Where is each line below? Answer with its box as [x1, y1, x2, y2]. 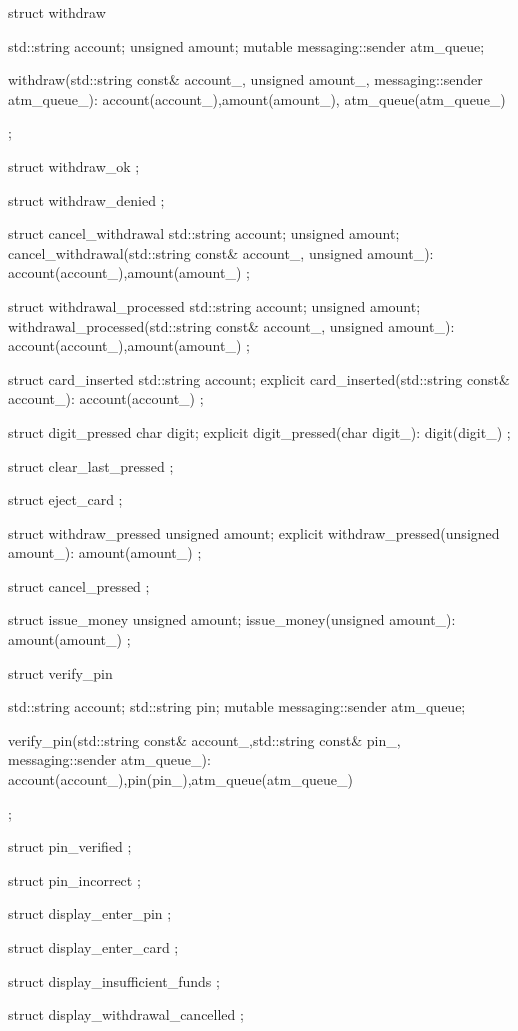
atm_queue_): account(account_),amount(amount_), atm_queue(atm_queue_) [8, 88, 506, 109]
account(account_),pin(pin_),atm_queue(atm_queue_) [8, 769, 353, 790]
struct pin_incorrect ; [8, 869, 141, 890]
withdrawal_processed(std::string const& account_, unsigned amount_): [8, 315, 455, 336]
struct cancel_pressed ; [8, 575, 150, 596]
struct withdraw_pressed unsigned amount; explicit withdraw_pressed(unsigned [8, 522, 500, 543]
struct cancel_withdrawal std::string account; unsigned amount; [8, 223, 400, 244]
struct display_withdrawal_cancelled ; [8, 1004, 244, 1025]
